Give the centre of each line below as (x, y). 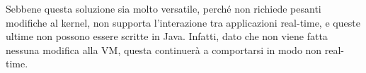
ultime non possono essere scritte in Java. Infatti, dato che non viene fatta (167, 36)
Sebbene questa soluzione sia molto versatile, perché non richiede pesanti (164, 8)
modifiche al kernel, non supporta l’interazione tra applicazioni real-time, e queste (183, 22)
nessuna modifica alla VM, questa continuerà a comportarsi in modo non (164, 49)
